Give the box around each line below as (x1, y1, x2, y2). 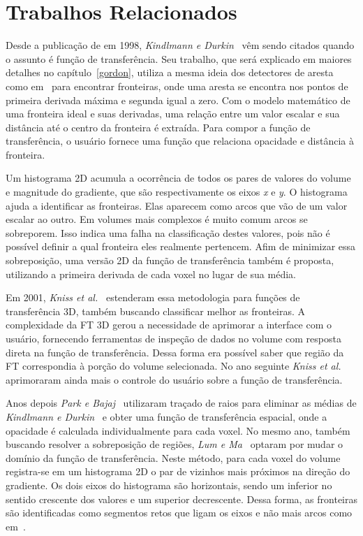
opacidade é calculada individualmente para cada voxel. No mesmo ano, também (6, 423, 350, 437)
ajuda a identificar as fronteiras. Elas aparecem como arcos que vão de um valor (6, 198, 348, 212)
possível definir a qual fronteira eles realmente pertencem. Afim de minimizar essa (6, 239, 356, 254)
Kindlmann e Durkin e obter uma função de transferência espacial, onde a (6, 409, 327, 423)
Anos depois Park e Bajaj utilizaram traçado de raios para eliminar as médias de (6, 396, 357, 410)
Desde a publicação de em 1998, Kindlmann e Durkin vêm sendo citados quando (6, 38, 355, 52)
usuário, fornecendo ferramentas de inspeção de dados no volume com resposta (6, 331, 341, 345)
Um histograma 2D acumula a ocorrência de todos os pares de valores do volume (6, 171, 351, 185)
